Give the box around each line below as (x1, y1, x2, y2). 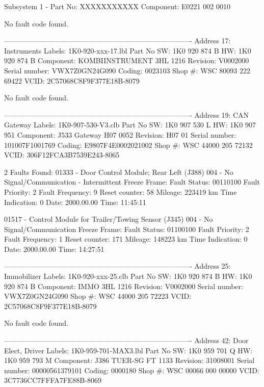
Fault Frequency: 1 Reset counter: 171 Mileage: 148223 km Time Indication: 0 (4, 234, 248, 244)
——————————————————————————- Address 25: (4, 261, 231, 271)
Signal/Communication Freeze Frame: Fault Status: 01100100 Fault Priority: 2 (4, 223, 249, 234)
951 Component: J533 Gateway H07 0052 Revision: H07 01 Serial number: (4, 129, 236, 140)
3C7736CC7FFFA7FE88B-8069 (4, 375, 101, 385)
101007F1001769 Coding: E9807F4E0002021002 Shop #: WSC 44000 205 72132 (4, 139, 253, 150)
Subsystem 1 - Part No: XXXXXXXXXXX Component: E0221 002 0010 (4, 1, 230, 11)
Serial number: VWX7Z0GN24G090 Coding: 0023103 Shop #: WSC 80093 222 (4, 65, 250, 75)
